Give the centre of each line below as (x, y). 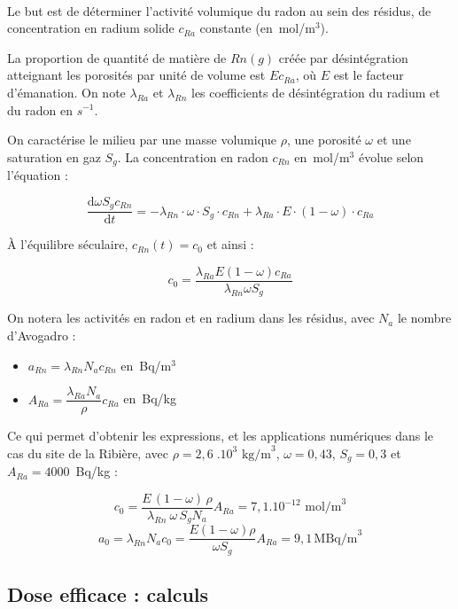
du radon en (40, 109)
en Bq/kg (150, 398)
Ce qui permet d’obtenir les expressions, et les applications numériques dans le (221, 436)
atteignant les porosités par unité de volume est (136, 75)
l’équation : (38, 175)
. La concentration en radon (193, 156)
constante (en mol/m (257, 28)
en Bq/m (146, 365)
